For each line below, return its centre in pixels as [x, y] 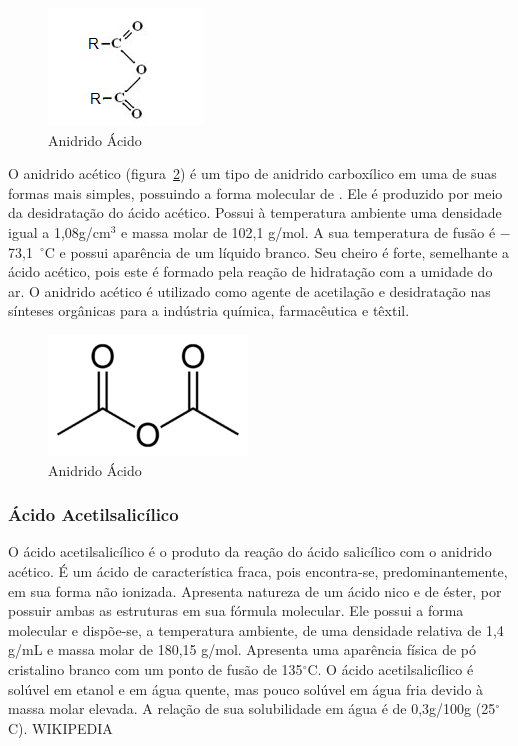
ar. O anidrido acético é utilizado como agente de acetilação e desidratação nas [249, 290]
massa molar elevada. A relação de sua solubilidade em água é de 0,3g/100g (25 [252, 708]
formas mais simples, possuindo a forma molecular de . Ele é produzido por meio [255, 192]
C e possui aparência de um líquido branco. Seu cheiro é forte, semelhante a [277, 251]
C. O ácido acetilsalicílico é [390, 668]
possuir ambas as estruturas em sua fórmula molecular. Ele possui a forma [236, 610]
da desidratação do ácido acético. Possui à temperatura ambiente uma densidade [255, 212]
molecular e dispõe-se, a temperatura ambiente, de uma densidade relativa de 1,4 [256, 629]
